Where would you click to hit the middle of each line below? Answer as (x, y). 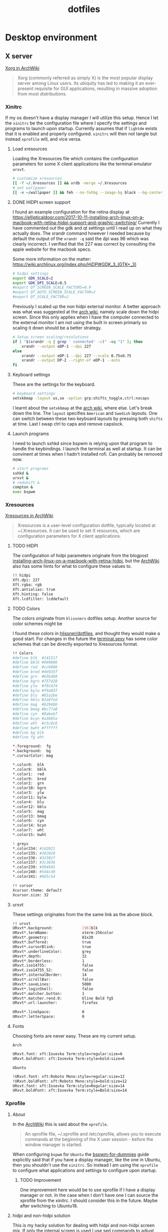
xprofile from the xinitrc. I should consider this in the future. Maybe (89, 1200)
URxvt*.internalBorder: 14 (49, 975)
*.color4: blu (28, 802)
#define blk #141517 (35, 658)
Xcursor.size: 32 (30, 895)
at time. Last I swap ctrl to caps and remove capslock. (68, 424)
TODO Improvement (40, 1180)
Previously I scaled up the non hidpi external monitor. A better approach (86, 306)
